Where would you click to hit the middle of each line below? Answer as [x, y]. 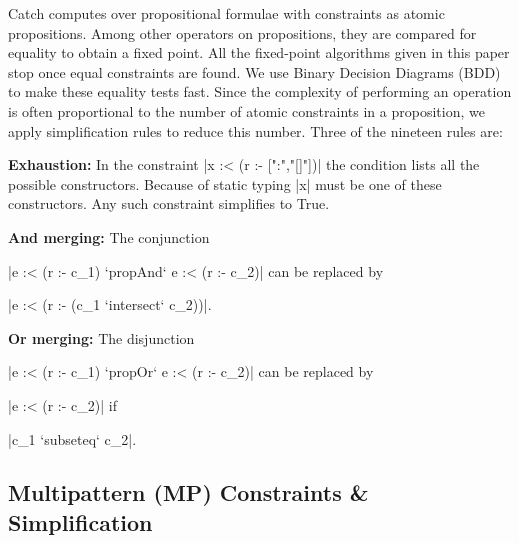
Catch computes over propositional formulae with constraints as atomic [226, 13]
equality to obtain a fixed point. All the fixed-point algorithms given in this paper [259, 52]
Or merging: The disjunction [101, 337]
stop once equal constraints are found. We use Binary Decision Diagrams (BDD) [254, 71]
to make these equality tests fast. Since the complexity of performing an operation [260, 91]
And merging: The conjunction [109, 236]
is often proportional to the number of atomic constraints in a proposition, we [246, 110]
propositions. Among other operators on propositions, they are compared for [242, 32]
